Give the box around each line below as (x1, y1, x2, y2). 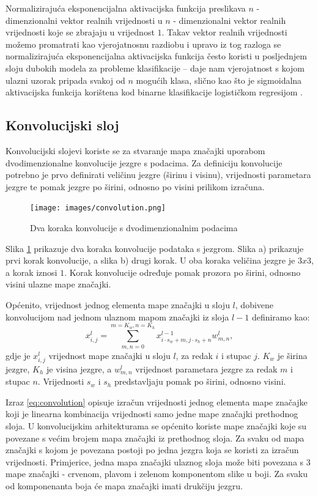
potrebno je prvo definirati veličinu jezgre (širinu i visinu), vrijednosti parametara (6, 168, 311, 181)
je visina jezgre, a (46, 362, 112, 375)
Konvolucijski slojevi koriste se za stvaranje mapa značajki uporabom (6, 144, 265, 157)
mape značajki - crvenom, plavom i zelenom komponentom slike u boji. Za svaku (6, 467, 308, 480)
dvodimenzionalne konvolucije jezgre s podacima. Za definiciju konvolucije (6, 156, 283, 169)
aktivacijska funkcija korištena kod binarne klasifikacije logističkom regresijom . (6, 86, 303, 98)
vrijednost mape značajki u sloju (48, 349, 171, 361)
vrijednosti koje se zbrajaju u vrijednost (6, 26, 155, 39)
